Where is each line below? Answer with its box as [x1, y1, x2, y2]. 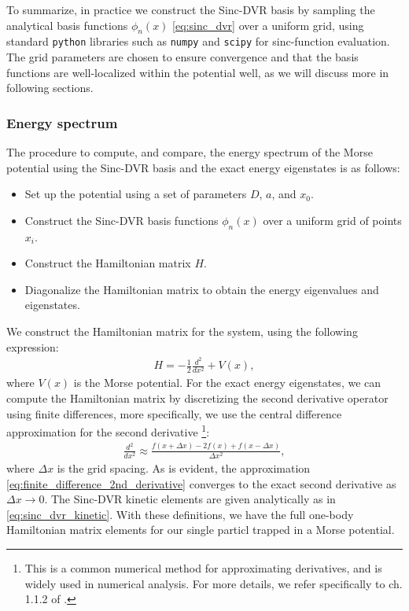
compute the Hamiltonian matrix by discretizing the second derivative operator [6, 390, 389, 407]
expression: [6, 338, 59, 355]
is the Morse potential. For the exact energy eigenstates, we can [73, 374, 381, 391]
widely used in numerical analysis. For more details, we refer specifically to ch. [24, 575, 403, 591]
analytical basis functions [6, 17, 128, 33]
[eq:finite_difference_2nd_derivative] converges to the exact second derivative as [6, 475, 396, 491]
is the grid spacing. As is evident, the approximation [57, 459, 311, 476]
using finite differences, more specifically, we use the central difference [6, 405, 342, 421]
